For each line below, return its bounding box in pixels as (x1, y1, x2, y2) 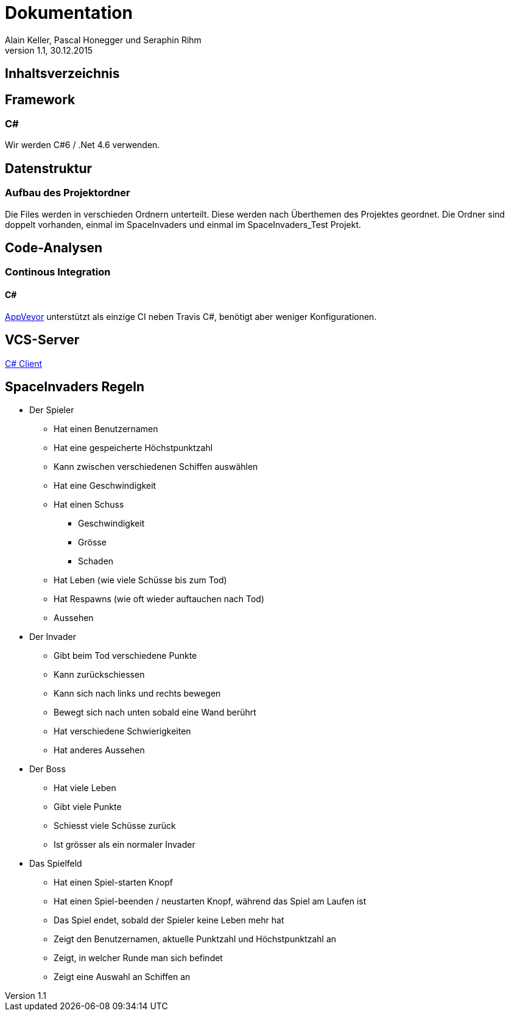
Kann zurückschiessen (54, 669, 145, 680)
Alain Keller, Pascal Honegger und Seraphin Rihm (5, 34, 202, 45)
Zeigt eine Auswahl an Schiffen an (54, 972, 191, 982)
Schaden (78, 556, 114, 567)
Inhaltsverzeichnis (5, 66, 120, 82)
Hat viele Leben (54, 783, 116, 794)
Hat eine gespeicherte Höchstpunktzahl (54, 442, 213, 453)
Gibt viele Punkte (54, 801, 122, 812)
